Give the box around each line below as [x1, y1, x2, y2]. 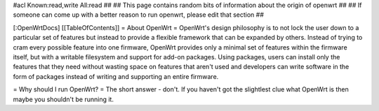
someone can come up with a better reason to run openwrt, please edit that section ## [13, 10, 265, 19]
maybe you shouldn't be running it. [13, 95, 114, 103]
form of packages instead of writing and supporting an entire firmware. [13, 72, 219, 80]
